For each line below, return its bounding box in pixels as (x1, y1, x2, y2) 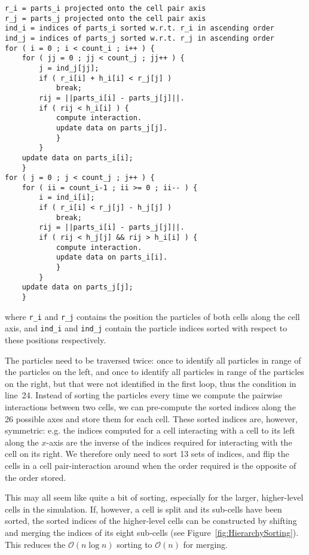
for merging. (183, 538, 228, 550)
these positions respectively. (5, 334, 106, 346)
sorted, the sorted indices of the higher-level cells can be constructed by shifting (5, 514, 297, 527)
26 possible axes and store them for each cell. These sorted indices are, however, (5, 412, 298, 425)
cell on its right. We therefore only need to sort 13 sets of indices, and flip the (5, 447, 289, 460)
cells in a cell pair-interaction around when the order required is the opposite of (5, 459, 296, 471)
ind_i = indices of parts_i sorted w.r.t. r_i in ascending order (5, 24, 275, 33)
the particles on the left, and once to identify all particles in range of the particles (5, 365, 304, 378)
